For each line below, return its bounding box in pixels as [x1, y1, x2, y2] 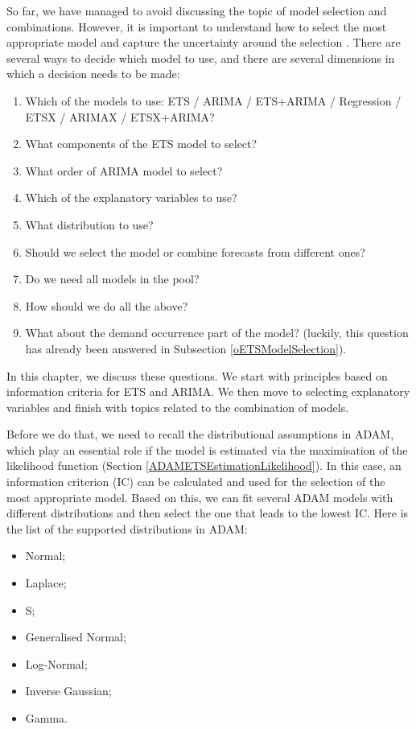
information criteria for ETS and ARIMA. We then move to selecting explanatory [6, 383, 410, 400]
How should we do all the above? [25, 297, 188, 314]
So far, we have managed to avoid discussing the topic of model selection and [6, 2, 387, 19]
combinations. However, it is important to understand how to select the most [6, 18, 387, 35]
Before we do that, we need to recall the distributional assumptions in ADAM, [6, 426, 394, 443]
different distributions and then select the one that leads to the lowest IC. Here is [6, 505, 409, 521]
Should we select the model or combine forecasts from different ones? [25, 243, 365, 260]
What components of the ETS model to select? [25, 135, 257, 152]
